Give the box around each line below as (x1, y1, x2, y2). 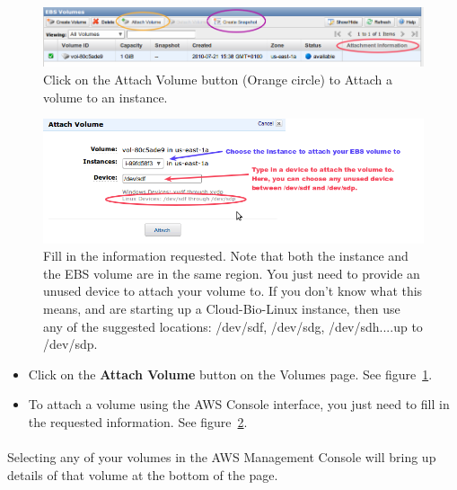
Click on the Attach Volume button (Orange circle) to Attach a (43, 70, 392, 89)
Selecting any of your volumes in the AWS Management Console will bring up (7, 448, 436, 467)
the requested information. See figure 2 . (28, 413, 248, 432)
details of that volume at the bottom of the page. (7, 465, 278, 484)
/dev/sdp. (43, 334, 98, 353)
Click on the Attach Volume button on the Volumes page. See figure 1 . (28, 364, 433, 383)
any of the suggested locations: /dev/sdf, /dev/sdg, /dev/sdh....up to (43, 316, 423, 335)
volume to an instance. (43, 87, 168, 106)
